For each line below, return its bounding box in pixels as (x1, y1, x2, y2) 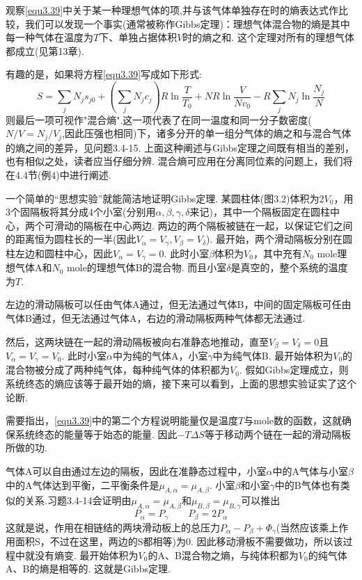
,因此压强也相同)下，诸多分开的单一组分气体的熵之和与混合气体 (62, 126, 352, 140)
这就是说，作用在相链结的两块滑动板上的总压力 (6, 519, 220, 534)
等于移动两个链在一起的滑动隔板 (204, 426, 351, 441)
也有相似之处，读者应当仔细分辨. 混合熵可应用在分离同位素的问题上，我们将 (6, 154, 353, 168)
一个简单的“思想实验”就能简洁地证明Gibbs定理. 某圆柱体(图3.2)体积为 (6, 191, 320, 205)
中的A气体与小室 (272, 464, 348, 478)
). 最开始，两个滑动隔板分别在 (206, 232, 343, 246)
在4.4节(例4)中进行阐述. (6, 167, 111, 182)
